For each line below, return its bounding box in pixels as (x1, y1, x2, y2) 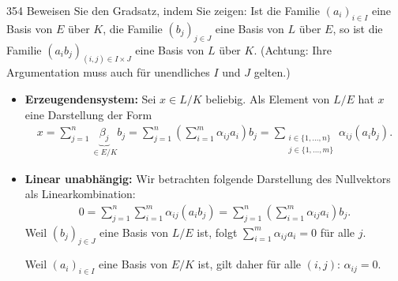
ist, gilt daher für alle (197, 256, 302, 272)
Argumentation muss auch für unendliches (6, 64, 210, 81)
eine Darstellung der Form (24, 106, 152, 122)
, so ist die (332, 20, 383, 36)
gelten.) (253, 64, 291, 81)
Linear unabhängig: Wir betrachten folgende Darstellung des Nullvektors (24, 170, 391, 186)
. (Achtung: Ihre (253, 41, 332, 58)
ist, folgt (197, 223, 238, 240)
